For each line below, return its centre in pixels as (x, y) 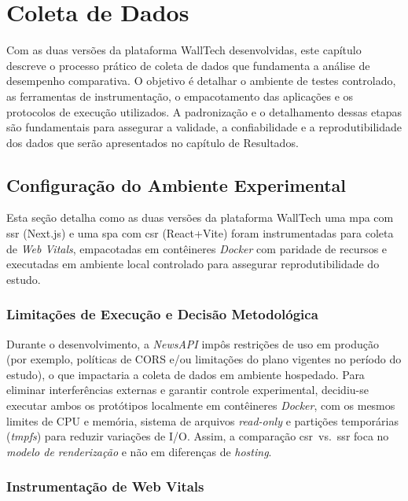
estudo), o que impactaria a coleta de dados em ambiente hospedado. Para (186, 374)
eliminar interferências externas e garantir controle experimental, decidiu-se (187, 390)
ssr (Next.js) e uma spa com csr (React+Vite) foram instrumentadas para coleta (200, 233)
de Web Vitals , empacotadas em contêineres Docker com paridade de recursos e (197, 248)
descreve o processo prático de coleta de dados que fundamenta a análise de (188, 65)
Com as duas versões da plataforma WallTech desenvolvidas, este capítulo (184, 50)
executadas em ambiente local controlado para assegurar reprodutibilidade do (193, 264)
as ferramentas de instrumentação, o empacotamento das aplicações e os (180, 96)
